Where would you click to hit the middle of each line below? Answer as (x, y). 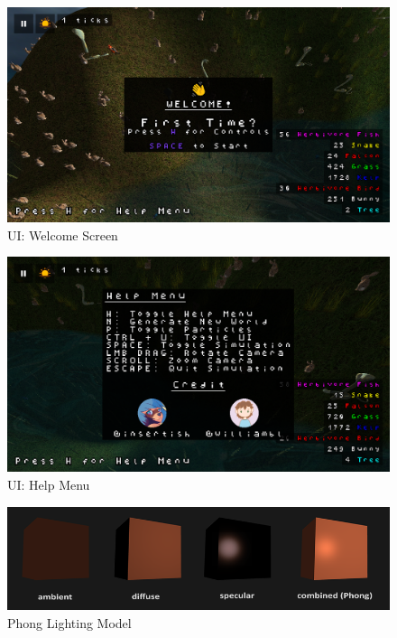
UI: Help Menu (49, 484)
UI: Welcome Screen (63, 235)
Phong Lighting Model (69, 622)
